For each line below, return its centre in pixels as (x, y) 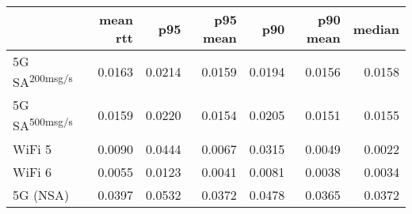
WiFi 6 (32, 171)
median (376, 28)
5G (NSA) (41, 194)
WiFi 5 (32, 148)
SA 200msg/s (43, 81)
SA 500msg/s (43, 124)
